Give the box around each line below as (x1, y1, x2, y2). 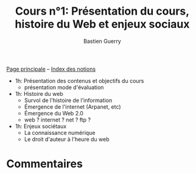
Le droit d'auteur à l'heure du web (24, 136, 110, 143)
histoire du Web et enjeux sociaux (15, 17, 190, 31)
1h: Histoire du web (15, 90, 64, 97)
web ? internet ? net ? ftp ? (24, 116, 91, 123)
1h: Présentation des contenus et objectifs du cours (15, 77, 144, 84)
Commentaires (6, 157, 83, 171)
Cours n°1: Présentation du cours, (15, 4, 190, 18)
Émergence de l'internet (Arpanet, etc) (24, 103, 121, 111)
